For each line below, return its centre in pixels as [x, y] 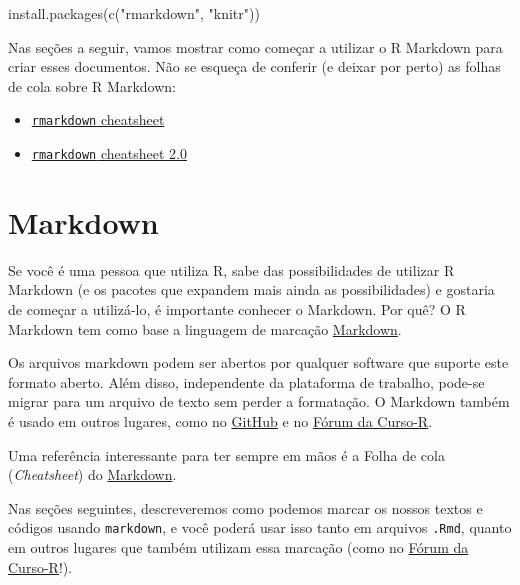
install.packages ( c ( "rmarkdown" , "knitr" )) [134, 13]
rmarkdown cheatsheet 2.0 [109, 153]
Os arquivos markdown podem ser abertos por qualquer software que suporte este [258, 362]
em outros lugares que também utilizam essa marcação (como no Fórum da [238, 547]
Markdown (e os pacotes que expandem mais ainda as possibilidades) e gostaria [251, 289]
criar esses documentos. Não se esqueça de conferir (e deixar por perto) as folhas [254, 66]
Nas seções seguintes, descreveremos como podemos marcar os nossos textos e [245, 507]
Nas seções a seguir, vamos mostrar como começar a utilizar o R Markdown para [255, 46]
